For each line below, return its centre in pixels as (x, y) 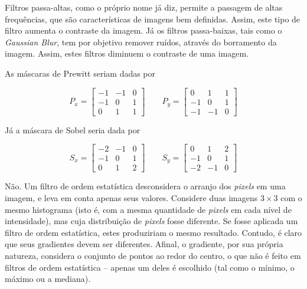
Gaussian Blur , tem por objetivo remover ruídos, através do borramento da (141, 42)
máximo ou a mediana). (48, 279)
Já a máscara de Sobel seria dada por (73, 129)
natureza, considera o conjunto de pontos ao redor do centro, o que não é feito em (153, 255)
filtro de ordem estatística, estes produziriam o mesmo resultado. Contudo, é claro (153, 232)
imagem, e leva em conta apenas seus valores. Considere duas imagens (131, 197)
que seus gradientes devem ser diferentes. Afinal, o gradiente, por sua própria (144, 244)
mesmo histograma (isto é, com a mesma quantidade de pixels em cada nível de (148, 209)
